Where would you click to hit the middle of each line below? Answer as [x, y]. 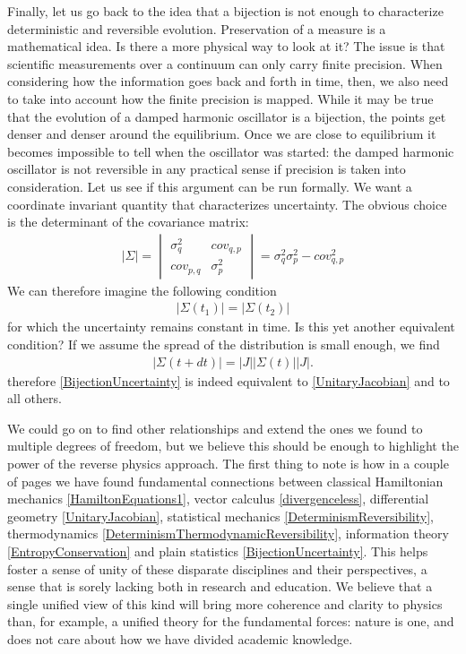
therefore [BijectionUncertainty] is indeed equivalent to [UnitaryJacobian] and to [229, 380]
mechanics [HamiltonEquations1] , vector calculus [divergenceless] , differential [218, 499]
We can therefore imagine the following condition [142, 290]
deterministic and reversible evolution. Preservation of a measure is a [197, 28]
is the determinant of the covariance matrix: [128, 222]
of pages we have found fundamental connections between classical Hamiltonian [225, 481]
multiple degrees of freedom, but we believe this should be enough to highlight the [233, 446]
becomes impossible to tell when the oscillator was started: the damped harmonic [231, 151]
